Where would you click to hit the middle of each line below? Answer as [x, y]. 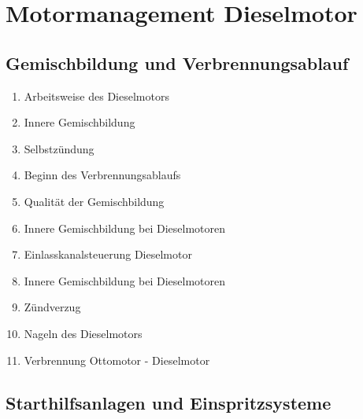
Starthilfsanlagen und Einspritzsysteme [169, 402]
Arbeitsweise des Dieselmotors [96, 96]
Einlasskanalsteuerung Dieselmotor [108, 254]
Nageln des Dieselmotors [83, 333]
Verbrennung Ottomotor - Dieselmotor [117, 360]
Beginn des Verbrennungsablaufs [102, 175]
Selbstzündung [59, 148]
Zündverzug [52, 307]
